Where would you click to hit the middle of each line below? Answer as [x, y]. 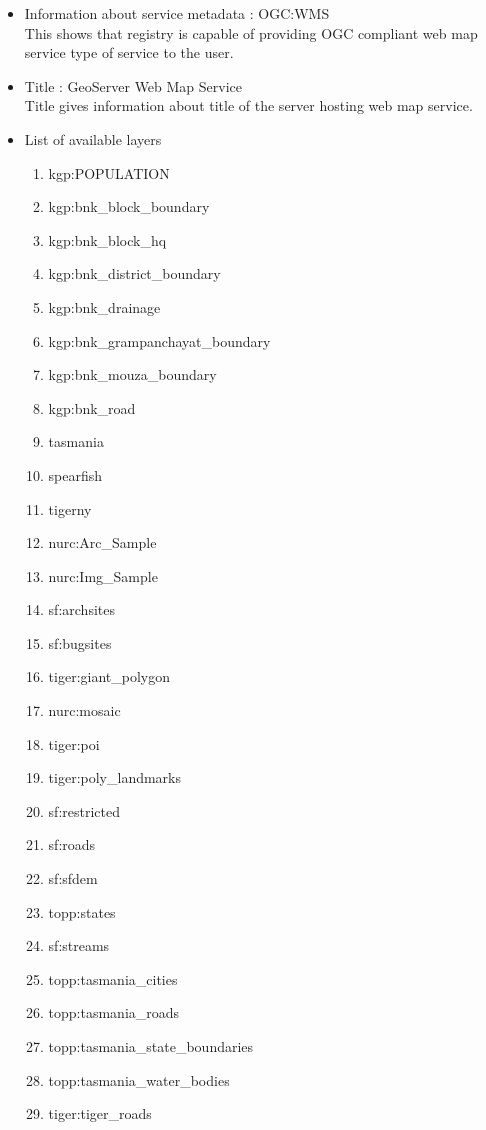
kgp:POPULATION [109, 172]
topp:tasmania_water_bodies [139, 1079]
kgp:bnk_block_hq [107, 239]
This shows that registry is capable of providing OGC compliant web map [251, 32]
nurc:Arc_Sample [102, 542]
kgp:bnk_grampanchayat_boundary [159, 340]
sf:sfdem [73, 878]
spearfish [75, 474]
